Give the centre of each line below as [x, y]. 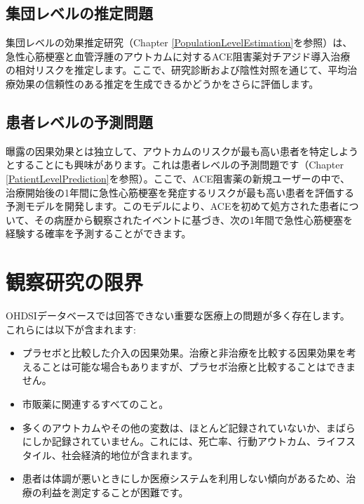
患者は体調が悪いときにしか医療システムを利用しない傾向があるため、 [184, 478]
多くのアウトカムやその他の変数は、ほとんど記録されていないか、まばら [189, 427]
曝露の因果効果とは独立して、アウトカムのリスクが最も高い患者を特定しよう [182, 151]
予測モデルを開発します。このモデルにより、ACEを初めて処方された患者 [173, 206]
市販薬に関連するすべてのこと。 [95, 404]
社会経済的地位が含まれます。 [130, 455]
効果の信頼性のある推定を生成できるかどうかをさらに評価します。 [167, 83]
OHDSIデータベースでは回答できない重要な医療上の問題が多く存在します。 [178, 316]
